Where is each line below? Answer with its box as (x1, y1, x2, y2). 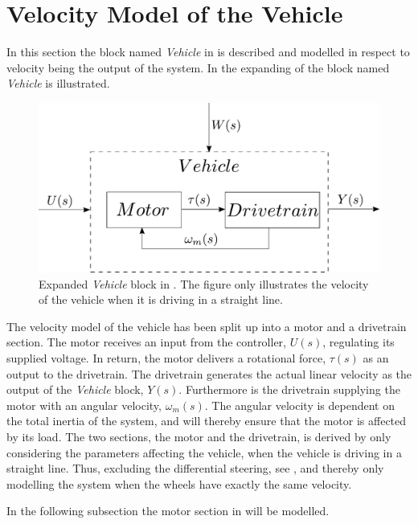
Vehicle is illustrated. (6, 75, 110, 92)
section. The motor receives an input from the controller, (6, 334, 286, 350)
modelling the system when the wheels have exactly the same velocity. (6, 475, 352, 492)
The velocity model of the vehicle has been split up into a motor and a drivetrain (6, 317, 407, 334)
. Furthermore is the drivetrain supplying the (178, 381, 400, 398)
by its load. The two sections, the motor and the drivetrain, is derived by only (6, 428, 391, 445)
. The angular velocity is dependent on (204, 396, 395, 413)
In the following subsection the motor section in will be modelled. (6, 502, 330, 519)
